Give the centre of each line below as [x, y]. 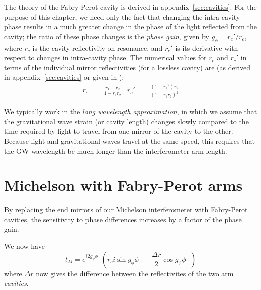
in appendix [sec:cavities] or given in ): [64, 77]
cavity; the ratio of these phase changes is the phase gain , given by [107, 36]
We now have [24, 246]
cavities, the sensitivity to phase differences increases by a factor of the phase [123, 219]
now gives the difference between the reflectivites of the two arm [135, 273]
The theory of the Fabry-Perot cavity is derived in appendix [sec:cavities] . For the [130, 7]
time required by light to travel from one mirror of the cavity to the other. [119, 131]
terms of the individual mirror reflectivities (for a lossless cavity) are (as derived [127, 67]
